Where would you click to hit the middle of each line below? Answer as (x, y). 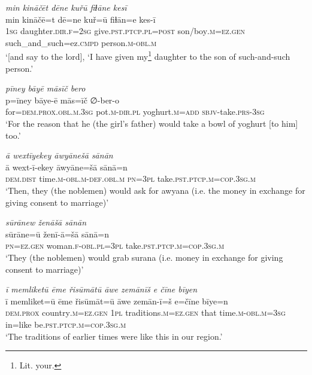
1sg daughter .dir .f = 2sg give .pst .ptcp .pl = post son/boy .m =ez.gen (125, 31)
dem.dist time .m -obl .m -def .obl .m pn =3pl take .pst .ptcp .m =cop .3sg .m (131, 179)
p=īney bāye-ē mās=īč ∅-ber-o (63, 100)
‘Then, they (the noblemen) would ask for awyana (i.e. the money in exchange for (155, 190)
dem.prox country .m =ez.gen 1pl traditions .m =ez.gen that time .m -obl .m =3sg (146, 312)
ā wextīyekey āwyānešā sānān (59, 155)
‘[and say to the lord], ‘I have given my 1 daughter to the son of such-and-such (148, 56)
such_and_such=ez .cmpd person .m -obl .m (81, 42)
